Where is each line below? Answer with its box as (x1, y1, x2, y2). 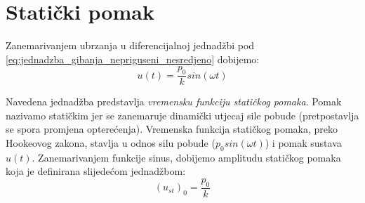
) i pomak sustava (265, 135, 342, 150)
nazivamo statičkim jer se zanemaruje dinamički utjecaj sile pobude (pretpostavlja (6, 107, 359, 122)
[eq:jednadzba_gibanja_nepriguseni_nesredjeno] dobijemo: (6, 51, 260, 66)
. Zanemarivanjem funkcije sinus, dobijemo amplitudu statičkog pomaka (32, 150, 341, 164)
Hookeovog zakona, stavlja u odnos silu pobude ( (6, 135, 215, 150)
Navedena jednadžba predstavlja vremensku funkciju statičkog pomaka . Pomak (6, 94, 342, 109)
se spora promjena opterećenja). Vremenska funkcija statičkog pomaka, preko (6, 122, 338, 136)
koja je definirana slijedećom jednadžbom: (6, 164, 186, 178)
